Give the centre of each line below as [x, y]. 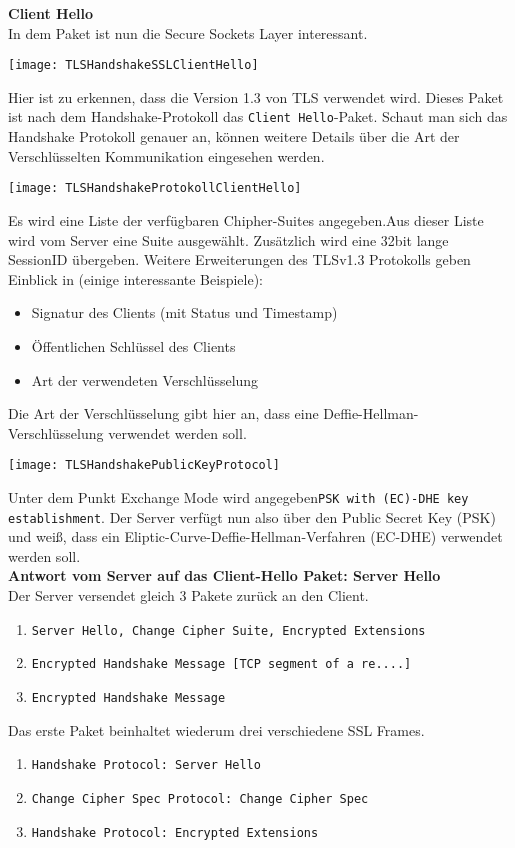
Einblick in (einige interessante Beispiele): [135, 278]
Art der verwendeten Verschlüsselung [145, 379]
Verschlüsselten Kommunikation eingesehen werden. [166, 155]
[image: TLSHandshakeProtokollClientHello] [155, 188]
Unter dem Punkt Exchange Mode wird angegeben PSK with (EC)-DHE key [238, 496]
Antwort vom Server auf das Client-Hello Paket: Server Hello [224, 575]
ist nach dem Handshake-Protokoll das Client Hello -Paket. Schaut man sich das [258, 116]
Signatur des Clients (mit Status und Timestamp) [184, 312]
